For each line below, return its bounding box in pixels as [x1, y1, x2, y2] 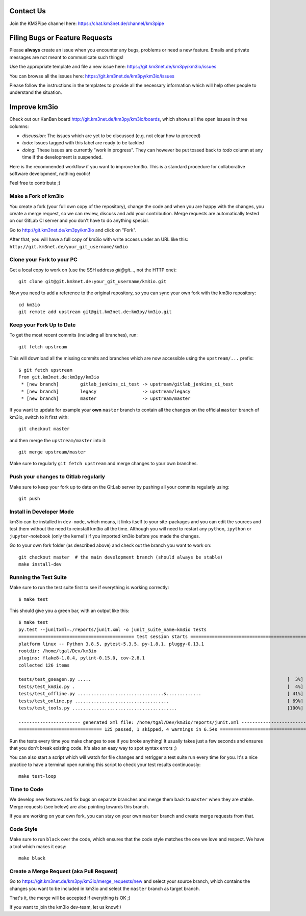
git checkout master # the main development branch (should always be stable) [18, 554, 223, 560]
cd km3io [18, 301, 40, 308]
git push [18, 495, 40, 501]
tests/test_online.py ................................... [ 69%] [18, 698, 303, 704]
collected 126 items [18, 662, 70, 668]
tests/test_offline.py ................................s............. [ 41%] [18, 691, 303, 697]
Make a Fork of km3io [9, 193, 64, 200]
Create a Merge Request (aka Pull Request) [9, 868, 118, 875]
